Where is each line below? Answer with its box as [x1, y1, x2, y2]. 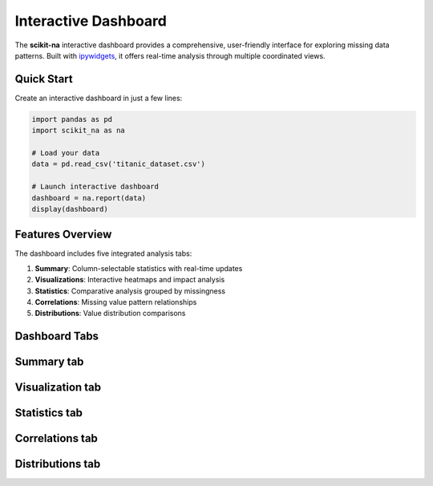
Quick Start [14, 72, 73, 86]
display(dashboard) [31, 205, 108, 213]
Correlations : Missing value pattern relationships [34, 298, 197, 307]
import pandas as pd [31, 115, 112, 124]
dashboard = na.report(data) [31, 193, 147, 202]
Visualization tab [14, 381, 102, 395]
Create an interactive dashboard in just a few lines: [14, 93, 183, 103]
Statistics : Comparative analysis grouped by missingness [34, 286, 226, 296]
